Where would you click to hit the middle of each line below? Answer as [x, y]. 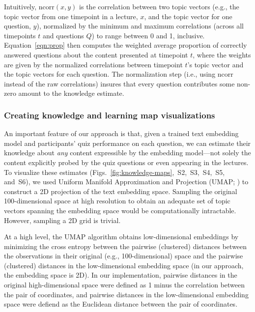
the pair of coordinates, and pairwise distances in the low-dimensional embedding [126, 294]
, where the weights [222, 54]
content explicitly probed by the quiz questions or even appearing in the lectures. [126, 162]
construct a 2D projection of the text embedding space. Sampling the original [121, 191]
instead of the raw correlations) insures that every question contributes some [119, 83]
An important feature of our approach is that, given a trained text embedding [121, 133]
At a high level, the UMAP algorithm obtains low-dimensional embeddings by [121, 237]
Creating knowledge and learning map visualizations [110, 115]
